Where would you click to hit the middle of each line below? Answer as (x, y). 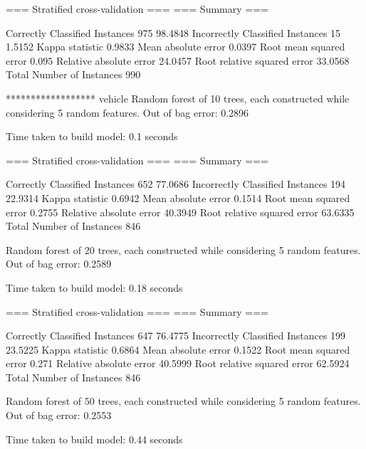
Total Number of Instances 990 (73, 74)
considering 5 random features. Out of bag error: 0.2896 (127, 112)
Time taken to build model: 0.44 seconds (94, 439)
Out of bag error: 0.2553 (59, 415)
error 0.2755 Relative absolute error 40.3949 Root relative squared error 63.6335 (180, 212)
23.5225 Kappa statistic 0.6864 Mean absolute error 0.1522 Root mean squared (178, 349)
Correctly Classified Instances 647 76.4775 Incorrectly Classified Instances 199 (176, 336)
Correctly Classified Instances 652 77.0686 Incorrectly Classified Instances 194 (176, 184)
